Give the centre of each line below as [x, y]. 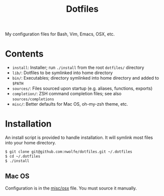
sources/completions [33, 99]
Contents [24, 54]
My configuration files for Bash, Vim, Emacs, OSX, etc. [60, 34]
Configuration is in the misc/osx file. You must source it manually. [71, 188]
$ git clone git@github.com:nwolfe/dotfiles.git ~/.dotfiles [69, 152]
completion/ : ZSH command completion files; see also [67, 94]
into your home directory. [31, 143]
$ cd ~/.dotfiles [23, 156]
